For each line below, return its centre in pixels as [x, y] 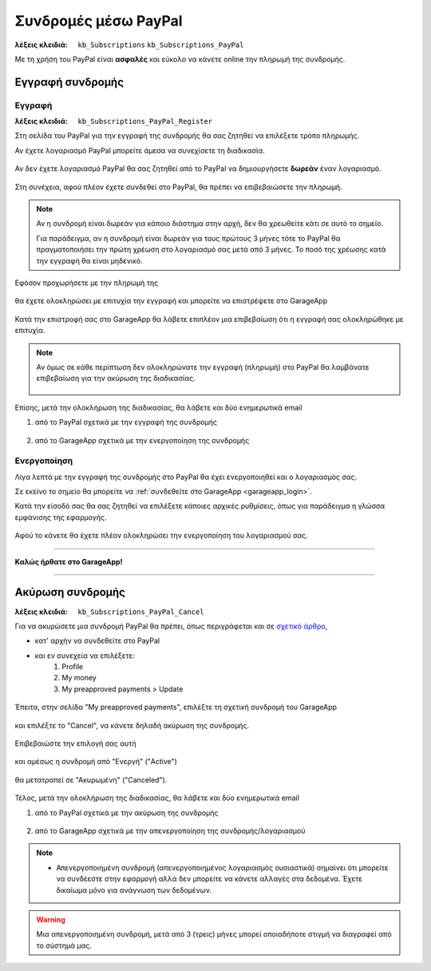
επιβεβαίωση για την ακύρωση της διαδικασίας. [116, 378]
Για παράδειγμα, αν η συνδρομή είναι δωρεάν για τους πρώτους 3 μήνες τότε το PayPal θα [188, 238]
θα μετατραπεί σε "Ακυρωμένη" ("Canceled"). [91, 779]
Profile [73, 667]
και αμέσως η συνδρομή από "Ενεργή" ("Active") [96, 762]
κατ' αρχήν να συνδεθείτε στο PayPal [97, 641]
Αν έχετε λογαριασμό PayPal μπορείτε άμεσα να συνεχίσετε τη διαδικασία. [140, 150]
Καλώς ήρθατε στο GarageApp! [69, 561]
